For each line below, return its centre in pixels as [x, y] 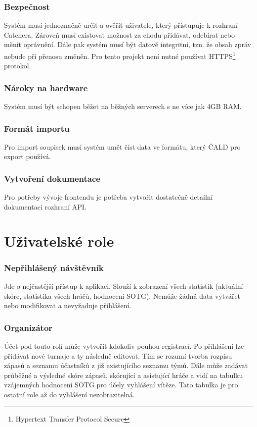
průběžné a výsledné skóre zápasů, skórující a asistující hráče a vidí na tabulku [124, 375]
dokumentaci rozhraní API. [45, 206]
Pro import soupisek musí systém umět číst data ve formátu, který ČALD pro [122, 146]
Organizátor [28, 327]
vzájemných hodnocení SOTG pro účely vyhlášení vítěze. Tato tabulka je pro [121, 385]
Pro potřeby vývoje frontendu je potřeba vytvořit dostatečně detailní [108, 197]
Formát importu [37, 128]
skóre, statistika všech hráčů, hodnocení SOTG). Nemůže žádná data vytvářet [122, 295]
